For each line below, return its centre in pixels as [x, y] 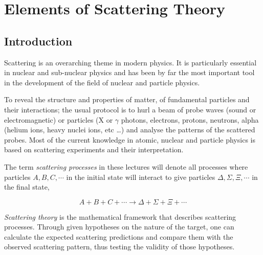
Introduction [38, 41]
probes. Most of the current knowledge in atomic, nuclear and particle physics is [130, 139]
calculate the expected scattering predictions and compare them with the [119, 236]
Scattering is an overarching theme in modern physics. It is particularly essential [130, 62]
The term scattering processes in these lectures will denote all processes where [126, 166]
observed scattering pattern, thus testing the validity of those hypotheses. [119, 247]
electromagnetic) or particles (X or [59, 119]
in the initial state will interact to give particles [141, 177]
